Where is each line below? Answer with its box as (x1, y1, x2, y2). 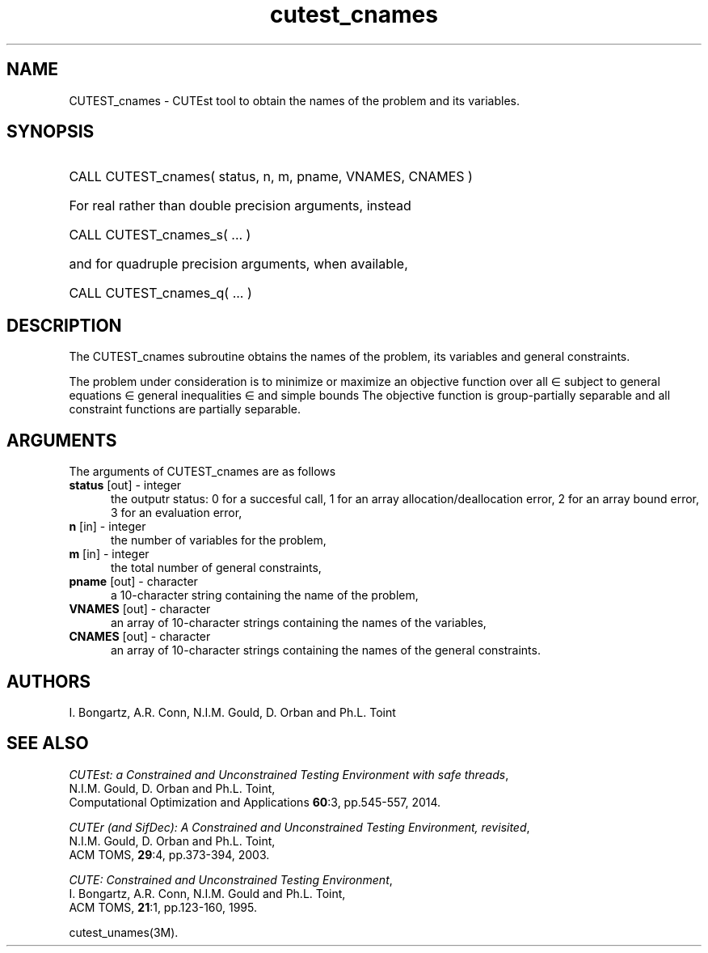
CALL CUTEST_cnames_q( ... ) (69, 285, 252, 302)
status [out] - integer (69, 478, 182, 493)
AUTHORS (6, 671, 91, 692)
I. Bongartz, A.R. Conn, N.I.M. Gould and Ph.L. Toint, (69, 886, 346, 900)
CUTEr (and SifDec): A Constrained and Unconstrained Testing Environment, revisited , (69, 820, 530, 834)
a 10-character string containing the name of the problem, (111, 588, 419, 603)
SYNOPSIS (6, 121, 95, 142)
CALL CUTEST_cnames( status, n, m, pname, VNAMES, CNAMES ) (69, 168, 473, 185)
